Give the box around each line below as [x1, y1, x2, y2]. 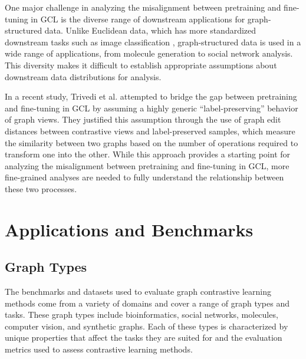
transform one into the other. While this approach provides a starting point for [5, 148, 291, 160]
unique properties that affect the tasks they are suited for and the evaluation [5, 331, 282, 344]
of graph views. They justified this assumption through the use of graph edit [5, 113, 281, 126]
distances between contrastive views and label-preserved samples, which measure [5, 124, 295, 137]
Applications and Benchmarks [5, 217, 254, 241]
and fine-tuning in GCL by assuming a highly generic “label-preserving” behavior [5, 101, 298, 114]
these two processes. [5, 182, 77, 195]
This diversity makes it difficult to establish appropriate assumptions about [5, 58, 277, 71]
